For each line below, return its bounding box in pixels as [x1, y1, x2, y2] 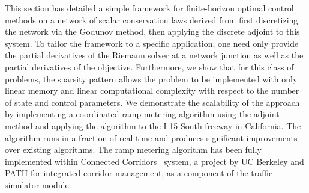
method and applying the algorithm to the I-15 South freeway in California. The [5, 119, 301, 132]
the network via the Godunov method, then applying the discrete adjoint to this [5, 25, 300, 38]
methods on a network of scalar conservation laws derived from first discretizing [5, 13, 298, 26]
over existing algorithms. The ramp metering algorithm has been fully [5, 143, 262, 156]
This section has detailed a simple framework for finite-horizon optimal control [5, 2, 294, 14]
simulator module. [5, 178, 71, 191]
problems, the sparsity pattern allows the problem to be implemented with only [5, 72, 298, 85]
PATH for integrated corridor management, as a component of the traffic [5, 167, 273, 179]
